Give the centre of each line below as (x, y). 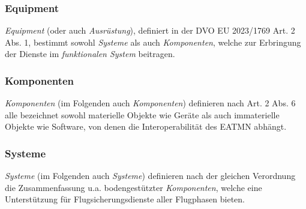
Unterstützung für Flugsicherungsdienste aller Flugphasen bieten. (125, 199)
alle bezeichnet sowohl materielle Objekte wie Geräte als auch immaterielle (142, 114)
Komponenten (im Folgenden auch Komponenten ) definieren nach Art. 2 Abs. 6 (150, 103)
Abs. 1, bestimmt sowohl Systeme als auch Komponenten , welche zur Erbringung (153, 42)
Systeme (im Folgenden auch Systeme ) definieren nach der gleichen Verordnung (150, 176)
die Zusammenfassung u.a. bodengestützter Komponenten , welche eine (133, 187)
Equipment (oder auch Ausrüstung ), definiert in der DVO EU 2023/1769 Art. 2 (150, 30)
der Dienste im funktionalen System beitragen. (90, 54)
